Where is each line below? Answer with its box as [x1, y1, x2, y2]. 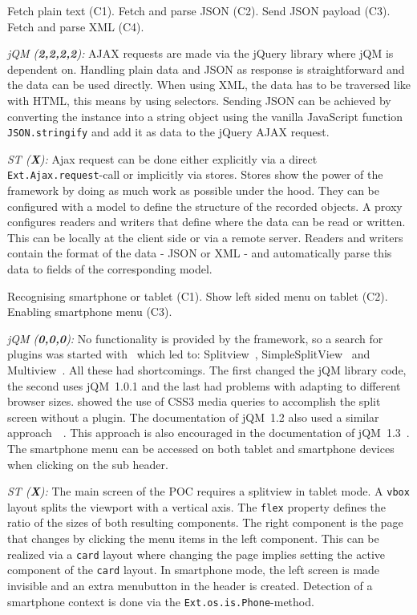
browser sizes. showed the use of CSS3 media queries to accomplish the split [7, 393, 381, 410]
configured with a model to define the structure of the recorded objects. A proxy [7, 197, 403, 214]
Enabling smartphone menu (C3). [7, 303, 172, 320]
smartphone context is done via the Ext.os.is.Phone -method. [7, 593, 314, 609]
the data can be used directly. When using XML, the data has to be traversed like [7, 76, 411, 93]
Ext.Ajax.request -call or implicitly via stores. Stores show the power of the [7, 166, 383, 183]
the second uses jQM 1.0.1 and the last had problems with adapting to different [7, 377, 401, 394]
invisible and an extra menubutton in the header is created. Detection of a [7, 577, 373, 593]
